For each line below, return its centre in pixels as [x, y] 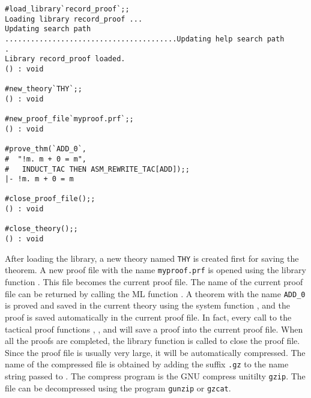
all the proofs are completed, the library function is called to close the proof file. [152, 341]
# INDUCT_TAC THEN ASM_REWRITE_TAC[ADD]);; [97, 169]
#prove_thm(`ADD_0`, [46, 149]
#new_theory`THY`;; [44, 89]
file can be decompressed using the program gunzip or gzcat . [118, 387]
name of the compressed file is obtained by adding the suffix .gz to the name [147, 364]
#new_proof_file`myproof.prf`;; [69, 119]
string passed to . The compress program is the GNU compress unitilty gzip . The [155, 375]
